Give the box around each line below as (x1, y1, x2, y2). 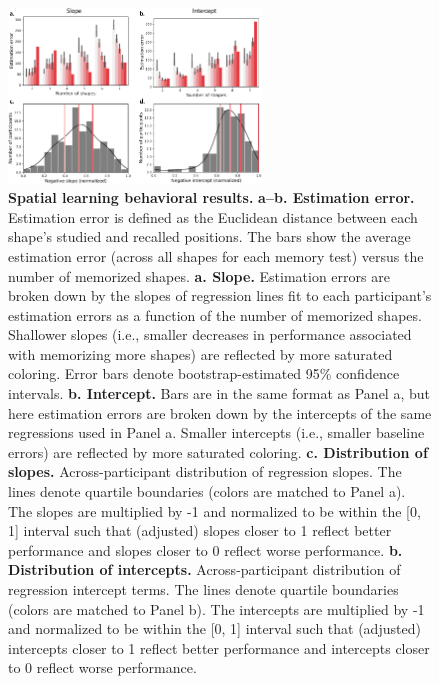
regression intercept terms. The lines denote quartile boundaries (8, 579, 399, 600)
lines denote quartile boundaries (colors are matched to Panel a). (8, 481, 406, 502)
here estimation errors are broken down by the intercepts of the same (8, 402, 432, 423)
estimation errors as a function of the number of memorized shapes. (8, 304, 422, 325)
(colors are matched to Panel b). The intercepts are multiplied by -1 (8, 598, 425, 619)
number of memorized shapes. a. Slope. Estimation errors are (8, 265, 390, 286)
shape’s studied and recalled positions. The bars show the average (8, 226, 411, 247)
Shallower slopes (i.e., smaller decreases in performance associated (8, 324, 412, 345)
